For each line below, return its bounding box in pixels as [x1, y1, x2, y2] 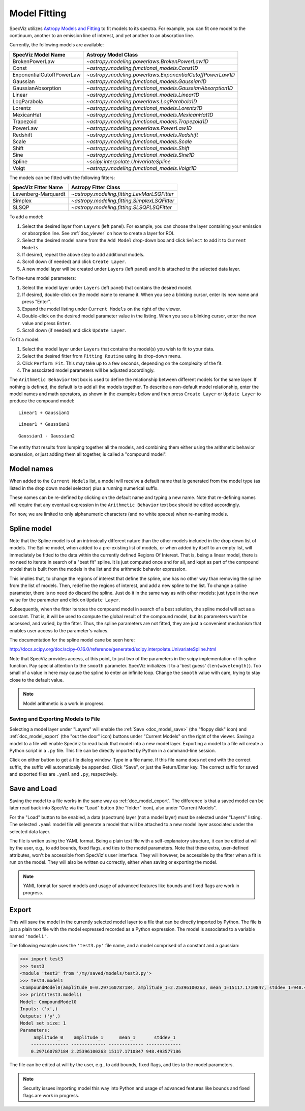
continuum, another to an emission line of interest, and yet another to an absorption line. [9, 32, 194, 38]
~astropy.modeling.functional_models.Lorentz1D [86, 104, 203, 111]
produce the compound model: [9, 398, 75, 404]
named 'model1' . [9, 933, 48, 939]
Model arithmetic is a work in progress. [23, 700, 105, 707]
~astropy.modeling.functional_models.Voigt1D [86, 164, 197, 171]
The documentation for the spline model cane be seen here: [9, 636, 135, 643]
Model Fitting [9, 8, 67, 19]
